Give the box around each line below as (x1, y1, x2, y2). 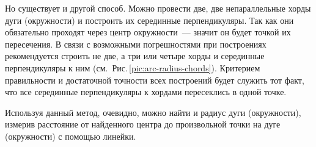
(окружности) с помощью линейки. (5, 129, 136, 142)
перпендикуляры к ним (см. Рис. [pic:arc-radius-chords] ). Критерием (5, 61, 260, 74)
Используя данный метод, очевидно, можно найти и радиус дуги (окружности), (5, 106, 301, 118)
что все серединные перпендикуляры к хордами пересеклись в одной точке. (5, 85, 287, 98)
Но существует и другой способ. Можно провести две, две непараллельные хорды (5, 2, 311, 14)
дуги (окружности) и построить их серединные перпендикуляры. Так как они (5, 13, 294, 26)
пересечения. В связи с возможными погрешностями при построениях (5, 37, 266, 50)
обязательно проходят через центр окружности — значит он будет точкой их (5, 26, 291, 38)
